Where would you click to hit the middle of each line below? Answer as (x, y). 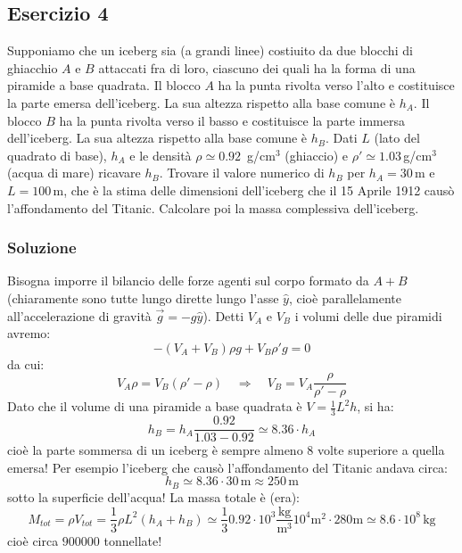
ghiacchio (33, 67)
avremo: (29, 333)
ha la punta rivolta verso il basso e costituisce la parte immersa (232, 120)
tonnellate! (133, 540)
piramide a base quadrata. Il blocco (104, 85)
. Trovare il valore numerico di (242, 173)
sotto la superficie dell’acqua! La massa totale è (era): (153, 496)
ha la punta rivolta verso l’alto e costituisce (336, 85)
